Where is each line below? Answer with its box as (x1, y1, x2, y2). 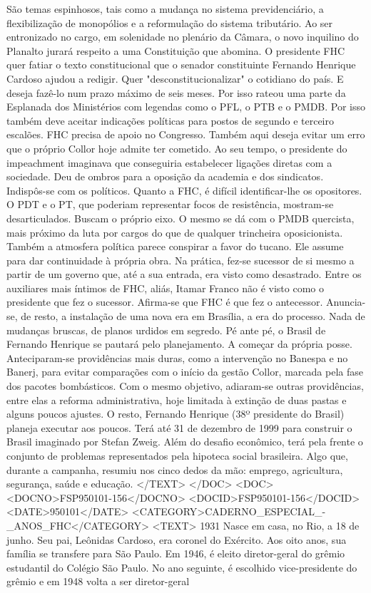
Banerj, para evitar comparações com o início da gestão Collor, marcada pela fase (6, 364, 363, 379)
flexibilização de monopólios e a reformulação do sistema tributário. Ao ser (6, 15, 333, 30)
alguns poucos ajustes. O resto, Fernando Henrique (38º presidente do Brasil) (6, 406, 345, 421)
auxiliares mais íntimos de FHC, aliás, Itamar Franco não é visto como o (6, 280, 324, 295)
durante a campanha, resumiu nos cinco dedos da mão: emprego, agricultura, (6, 462, 343, 477)
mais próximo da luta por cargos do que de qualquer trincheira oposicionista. (6, 225, 343, 239)
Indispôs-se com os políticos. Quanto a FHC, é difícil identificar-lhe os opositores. (6, 182, 362, 197)
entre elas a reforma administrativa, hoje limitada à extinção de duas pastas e (6, 392, 347, 407)
